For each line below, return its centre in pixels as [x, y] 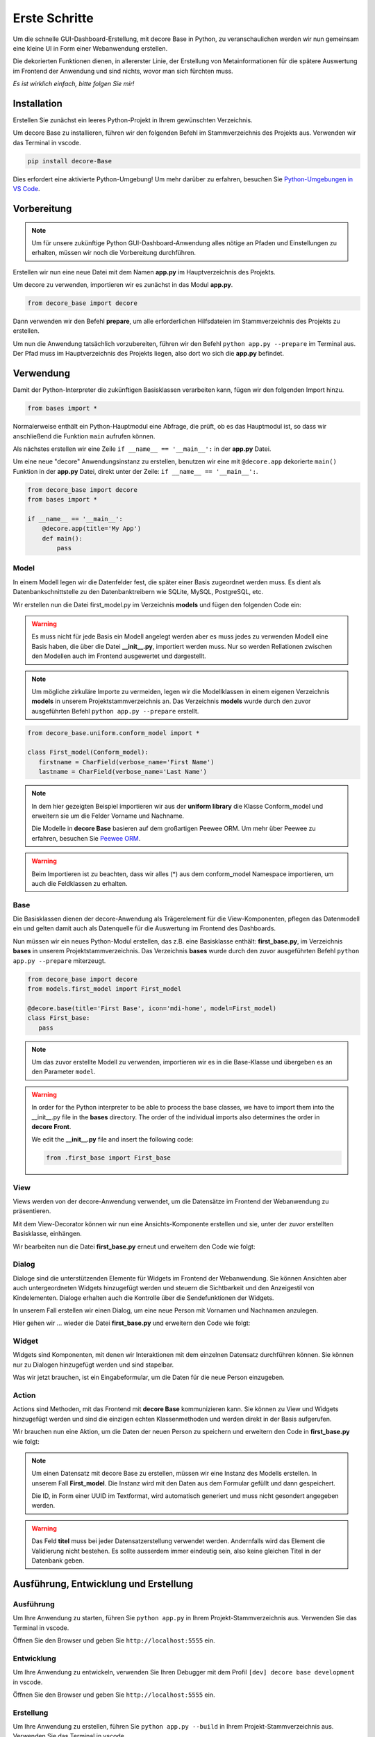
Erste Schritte [53, 18]
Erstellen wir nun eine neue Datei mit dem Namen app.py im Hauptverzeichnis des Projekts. [144, 272]
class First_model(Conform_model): [88, 752]
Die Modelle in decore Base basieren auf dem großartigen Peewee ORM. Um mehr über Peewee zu [174, 829]
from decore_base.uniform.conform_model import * [114, 733]
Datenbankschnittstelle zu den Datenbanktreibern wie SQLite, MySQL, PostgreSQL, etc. [138, 592]
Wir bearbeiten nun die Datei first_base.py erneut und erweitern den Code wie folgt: [134, 1246]
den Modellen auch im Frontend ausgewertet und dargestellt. [119, 656]
